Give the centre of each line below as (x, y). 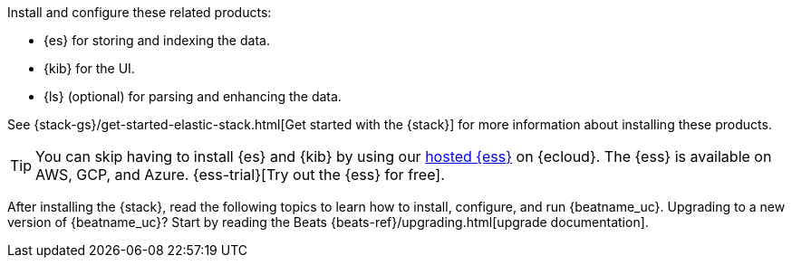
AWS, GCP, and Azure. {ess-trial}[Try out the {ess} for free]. (240, 175)
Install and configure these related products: (140, 12)
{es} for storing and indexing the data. (157, 40)
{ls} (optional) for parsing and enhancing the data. (193, 96)
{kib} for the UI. (89, 68)
